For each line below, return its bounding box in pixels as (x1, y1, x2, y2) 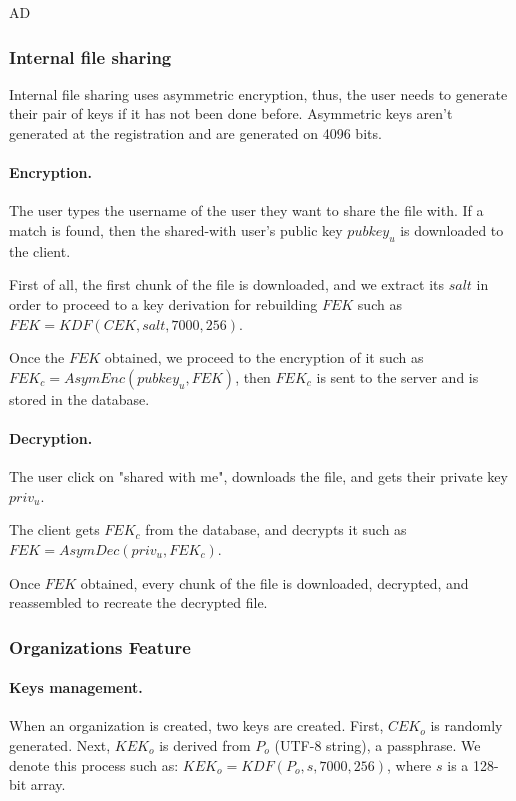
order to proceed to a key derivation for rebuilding (9, 293, 318, 314)
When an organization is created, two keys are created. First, (9, 715, 384, 736)
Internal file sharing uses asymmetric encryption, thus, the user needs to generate (9, 83, 508, 104)
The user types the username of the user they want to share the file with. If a (9, 200, 484, 221)
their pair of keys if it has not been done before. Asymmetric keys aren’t (9, 103, 453, 124)
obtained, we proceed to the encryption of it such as (104, 347, 424, 368)
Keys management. (9, 677, 143, 698)
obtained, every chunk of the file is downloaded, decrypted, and (80, 572, 469, 593)
